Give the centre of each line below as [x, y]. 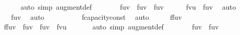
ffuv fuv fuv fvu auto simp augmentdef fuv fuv [111, 27]
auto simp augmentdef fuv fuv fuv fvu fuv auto [128, 7]
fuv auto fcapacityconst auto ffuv [97, 16]
